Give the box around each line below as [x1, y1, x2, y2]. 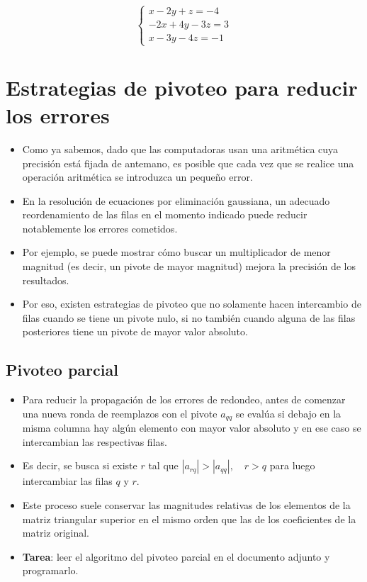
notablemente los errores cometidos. [22, 220, 178, 235]
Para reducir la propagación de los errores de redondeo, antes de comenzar [22, 392, 346, 407]
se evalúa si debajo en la [235, 405, 341, 420]
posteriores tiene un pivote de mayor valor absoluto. [22, 324, 248, 339]
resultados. [22, 272, 69, 287]
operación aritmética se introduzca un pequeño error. [22, 169, 253, 184]
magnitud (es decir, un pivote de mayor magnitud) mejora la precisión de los [22, 259, 356, 274]
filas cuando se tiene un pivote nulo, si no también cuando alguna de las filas [22, 310, 356, 325]
